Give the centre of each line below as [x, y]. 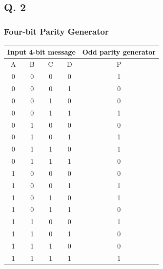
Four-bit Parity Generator [56, 31]
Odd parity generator [119, 51]
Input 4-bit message [41, 51]
